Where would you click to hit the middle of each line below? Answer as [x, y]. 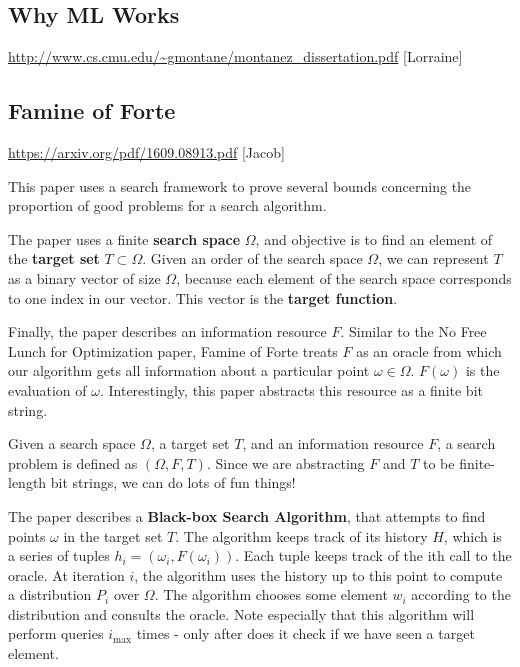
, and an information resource [333, 443]
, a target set [190, 443]
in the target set [113, 535]
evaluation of [47, 389]
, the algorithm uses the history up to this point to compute [318, 574]
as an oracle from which [429, 350]
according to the [461, 594]
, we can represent [433, 258]
